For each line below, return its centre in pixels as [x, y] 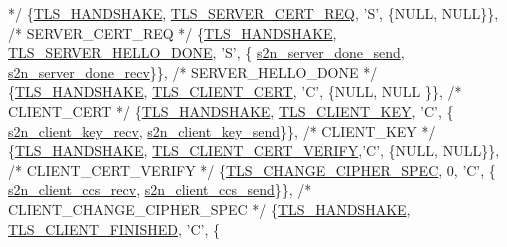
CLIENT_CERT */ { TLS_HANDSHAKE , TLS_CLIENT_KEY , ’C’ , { [231, 110]
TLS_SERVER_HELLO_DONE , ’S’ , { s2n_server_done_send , [206, 52]
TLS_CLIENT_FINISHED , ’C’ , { [114, 228]
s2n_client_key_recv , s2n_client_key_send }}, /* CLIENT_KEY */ [222, 130]
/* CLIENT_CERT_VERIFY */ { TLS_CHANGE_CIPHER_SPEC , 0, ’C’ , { [252, 169]
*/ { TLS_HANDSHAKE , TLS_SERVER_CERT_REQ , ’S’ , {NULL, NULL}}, [253, 13]
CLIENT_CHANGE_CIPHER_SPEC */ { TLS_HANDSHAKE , [209, 208]
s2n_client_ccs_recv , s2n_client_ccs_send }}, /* [160, 189]
